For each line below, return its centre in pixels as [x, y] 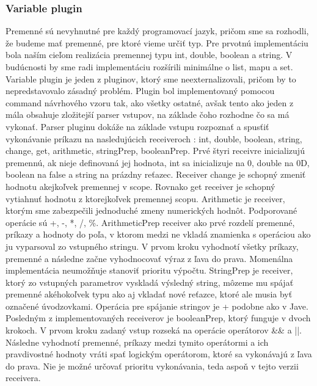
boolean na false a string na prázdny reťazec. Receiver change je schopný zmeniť [156, 174]
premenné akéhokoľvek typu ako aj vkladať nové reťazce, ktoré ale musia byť [149, 294]
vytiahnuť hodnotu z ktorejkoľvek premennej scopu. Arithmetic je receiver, [145, 198]
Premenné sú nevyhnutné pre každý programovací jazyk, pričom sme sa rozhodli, [157, 31]
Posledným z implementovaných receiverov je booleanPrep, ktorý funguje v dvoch [158, 318]
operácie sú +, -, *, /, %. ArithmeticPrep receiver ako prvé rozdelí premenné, [150, 222]
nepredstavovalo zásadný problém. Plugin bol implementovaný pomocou [140, 91]
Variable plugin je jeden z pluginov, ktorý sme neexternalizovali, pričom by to [151, 78]
